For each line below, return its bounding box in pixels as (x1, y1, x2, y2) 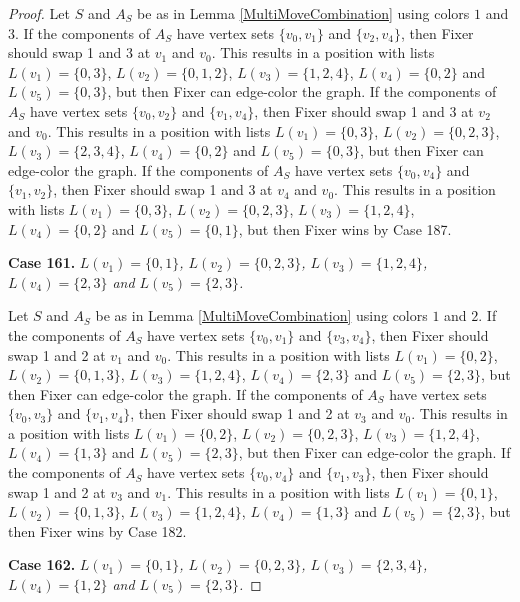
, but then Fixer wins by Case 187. (238, 218, 452, 239)
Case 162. (8, 554, 76, 575)
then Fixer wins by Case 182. (8, 520, 187, 541)
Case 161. (8, 252, 76, 273)
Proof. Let (8, 3, 70, 23)
